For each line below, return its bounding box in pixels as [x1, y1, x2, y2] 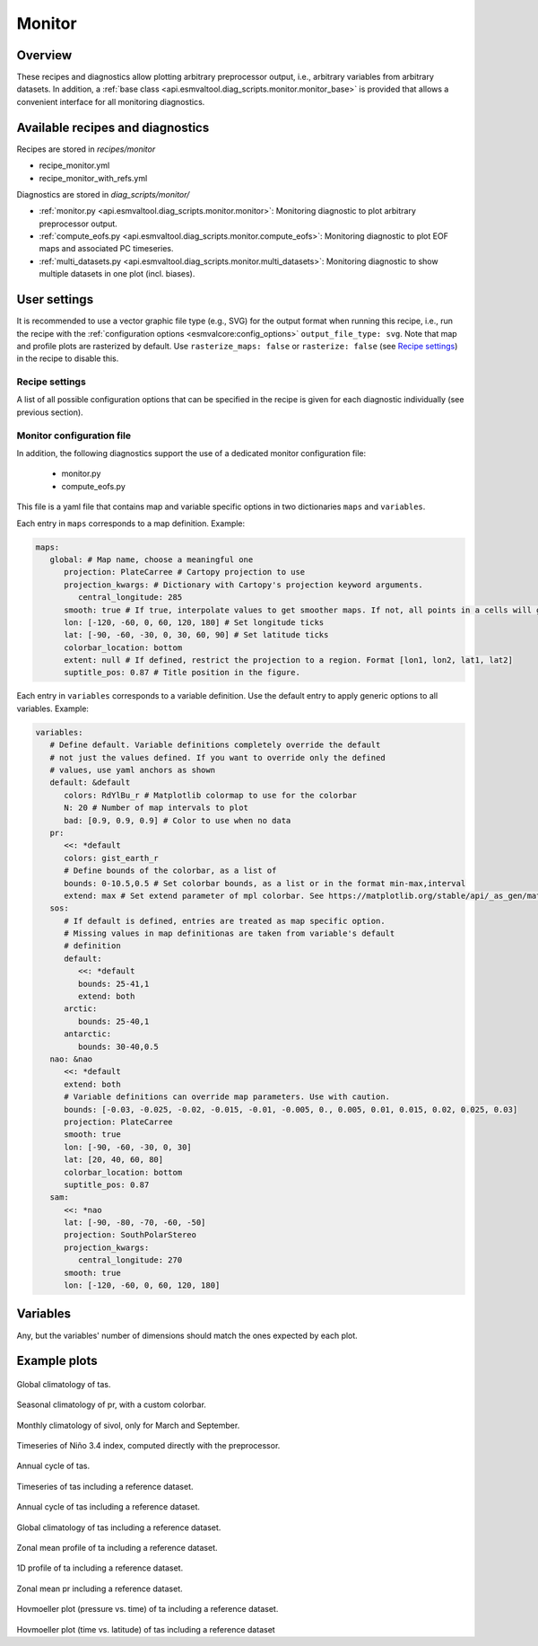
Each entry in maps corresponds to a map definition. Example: [16, 517, 246, 529]
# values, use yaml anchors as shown [49, 765, 215, 775]
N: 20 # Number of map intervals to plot [64, 803, 248, 813]
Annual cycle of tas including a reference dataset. [16, 1501, 201, 1512]
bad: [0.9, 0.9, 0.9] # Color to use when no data [64, 815, 291, 825]
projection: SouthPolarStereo [64, 1230, 197, 1240]
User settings [16, 292, 94, 307]
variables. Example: [16, 703, 90, 714]
